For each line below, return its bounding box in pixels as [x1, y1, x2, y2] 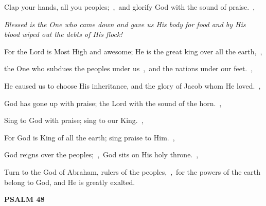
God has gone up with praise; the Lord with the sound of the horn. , [4, 97, 222, 108]
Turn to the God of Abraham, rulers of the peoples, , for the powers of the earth [4, 166, 261, 177]
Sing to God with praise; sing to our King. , [4, 115, 144, 126]
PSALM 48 [4, 194, 45, 204]
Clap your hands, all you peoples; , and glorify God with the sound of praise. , [4, 2, 255, 12]
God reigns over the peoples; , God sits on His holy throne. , [4, 149, 199, 160]
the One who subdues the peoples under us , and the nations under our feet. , [4, 63, 253, 74]
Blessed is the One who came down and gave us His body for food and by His [4, 18, 246, 29]
